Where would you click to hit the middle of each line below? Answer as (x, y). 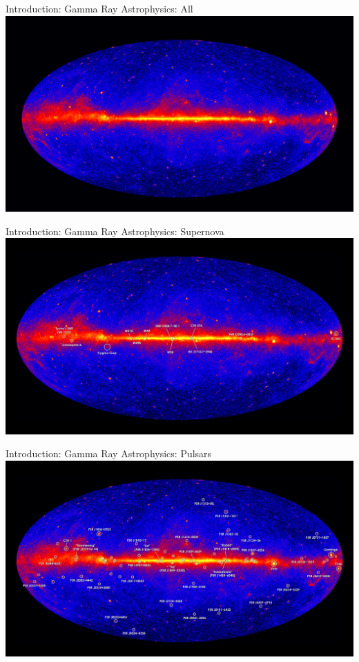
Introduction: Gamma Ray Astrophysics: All (99, 8)
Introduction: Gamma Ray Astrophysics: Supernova (115, 231)
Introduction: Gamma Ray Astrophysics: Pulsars (109, 453)
